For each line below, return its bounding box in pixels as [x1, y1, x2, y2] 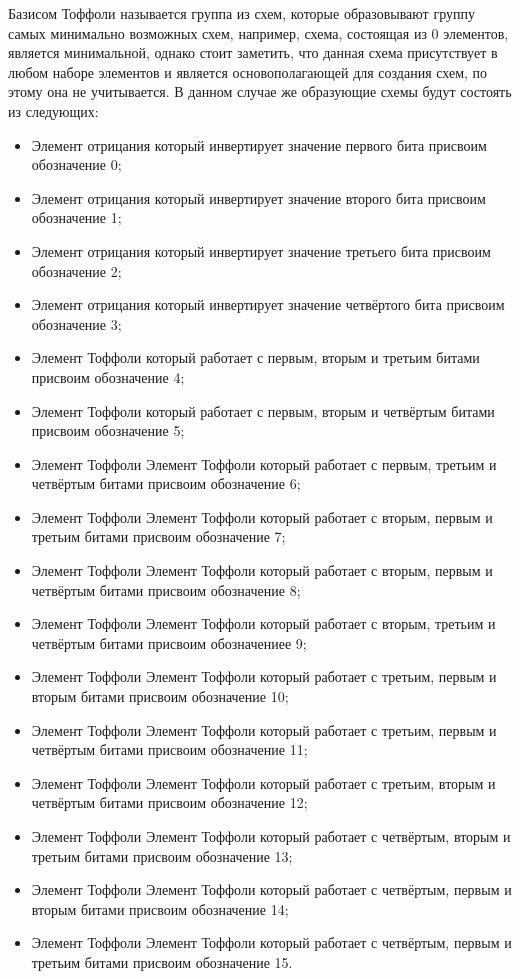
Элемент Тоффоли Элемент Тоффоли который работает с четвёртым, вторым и [31, 826, 511, 846]
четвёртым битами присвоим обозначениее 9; [31, 632, 307, 653]
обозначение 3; [31, 313, 122, 334]
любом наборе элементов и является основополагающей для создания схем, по [8, 61, 488, 82]
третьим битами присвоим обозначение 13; [31, 845, 293, 866]
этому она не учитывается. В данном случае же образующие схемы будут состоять [8, 81, 512, 102]
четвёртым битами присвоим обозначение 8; [31, 579, 301, 600]
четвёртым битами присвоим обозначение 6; [31, 473, 301, 494]
